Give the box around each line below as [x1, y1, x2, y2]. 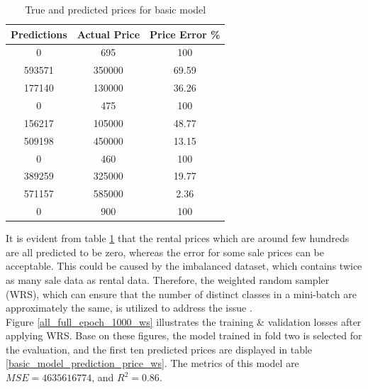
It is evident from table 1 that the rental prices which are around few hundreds [6, 231, 350, 246]
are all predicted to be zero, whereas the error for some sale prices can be [6, 244, 324, 259]
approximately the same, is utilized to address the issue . [6, 300, 252, 315]
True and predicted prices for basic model [25, 2, 206, 16]
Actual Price [77, 26, 140, 41]
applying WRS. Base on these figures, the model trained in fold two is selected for [6, 328, 362, 343]
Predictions [11, 26, 67, 41]
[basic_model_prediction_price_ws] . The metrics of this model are [6, 356, 299, 371]
